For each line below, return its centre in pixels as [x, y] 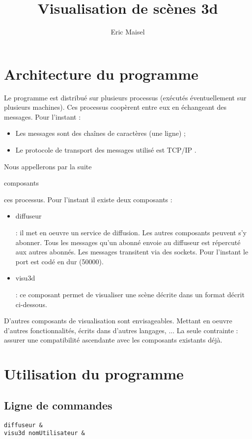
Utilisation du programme [94, 374]
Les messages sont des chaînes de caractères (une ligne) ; [100, 133]
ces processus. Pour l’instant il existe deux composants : [88, 199]
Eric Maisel [128, 32]
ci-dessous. [31, 304]
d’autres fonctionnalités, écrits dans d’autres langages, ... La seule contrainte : [121, 330]
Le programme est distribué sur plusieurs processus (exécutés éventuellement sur [125, 97]
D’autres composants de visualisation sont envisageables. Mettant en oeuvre [118, 321]
